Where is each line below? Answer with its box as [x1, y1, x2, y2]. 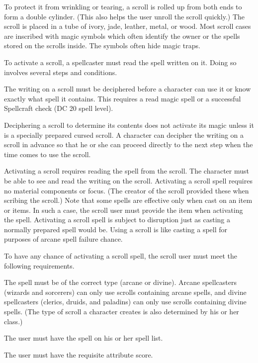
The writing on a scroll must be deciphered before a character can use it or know [4, 84, 251, 94]
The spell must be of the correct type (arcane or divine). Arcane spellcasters [4, 277, 237, 287]
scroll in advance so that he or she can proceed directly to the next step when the [4, 139, 253, 150]
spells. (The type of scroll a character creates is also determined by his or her [4, 306, 239, 317]
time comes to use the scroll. [4, 149, 91, 159]
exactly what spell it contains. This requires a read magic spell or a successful [4, 93, 241, 103]
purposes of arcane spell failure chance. [4, 234, 123, 244]
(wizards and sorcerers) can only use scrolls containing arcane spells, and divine [4, 286, 247, 297]
